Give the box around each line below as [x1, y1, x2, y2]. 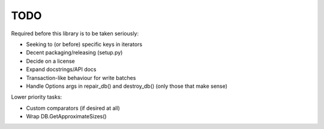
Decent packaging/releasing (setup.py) [26, 49, 123, 56]
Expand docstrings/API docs [26, 66, 97, 73]
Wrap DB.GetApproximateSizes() [26, 113, 107, 120]
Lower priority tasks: [11, 93, 62, 101]
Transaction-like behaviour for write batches [26, 74, 136, 81]
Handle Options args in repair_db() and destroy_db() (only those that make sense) [26, 82, 228, 90]
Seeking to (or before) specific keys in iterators [26, 41, 143, 48]
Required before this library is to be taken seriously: [11, 30, 139, 37]
